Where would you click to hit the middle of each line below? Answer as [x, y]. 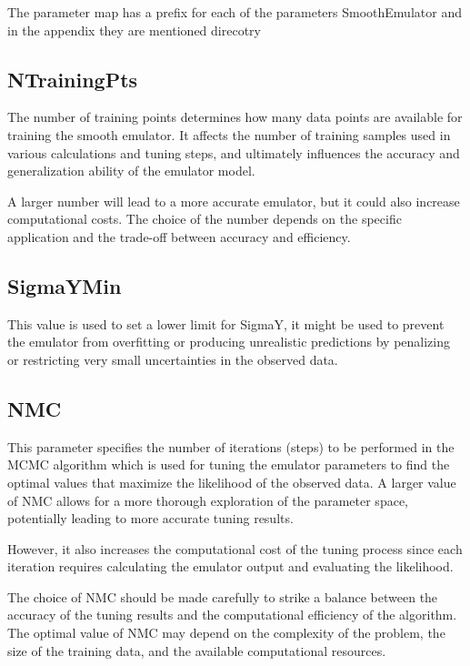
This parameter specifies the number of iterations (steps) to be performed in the [231, 446]
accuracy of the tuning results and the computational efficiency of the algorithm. [232, 615]
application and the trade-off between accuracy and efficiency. [179, 236]
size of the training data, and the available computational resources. [197, 650]
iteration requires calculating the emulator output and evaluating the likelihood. [230, 566]
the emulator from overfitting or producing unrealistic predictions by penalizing [229, 342]
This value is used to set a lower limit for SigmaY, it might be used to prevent [226, 323]
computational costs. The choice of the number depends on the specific [205, 219]
